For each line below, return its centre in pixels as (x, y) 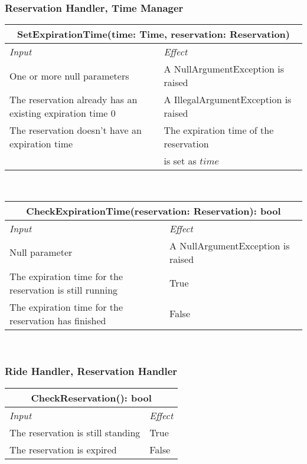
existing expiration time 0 (63, 113)
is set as (180, 161)
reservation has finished (58, 320)
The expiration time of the (219, 130)
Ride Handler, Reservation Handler (91, 371)
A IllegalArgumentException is (228, 100)
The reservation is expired (63, 449)
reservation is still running (64, 289)
